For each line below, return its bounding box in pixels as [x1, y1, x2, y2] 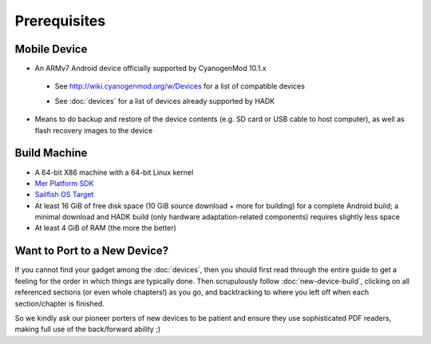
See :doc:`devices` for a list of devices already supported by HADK [54, 96, 275, 105]
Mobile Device [14, 42, 88, 56]
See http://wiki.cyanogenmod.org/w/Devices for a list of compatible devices [54, 81, 305, 91]
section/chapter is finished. [14, 299, 105, 308]
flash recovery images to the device [34, 125, 153, 135]
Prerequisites [14, 12, 106, 30]
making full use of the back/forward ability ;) [14, 324, 161, 334]
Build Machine [14, 146, 88, 160]
